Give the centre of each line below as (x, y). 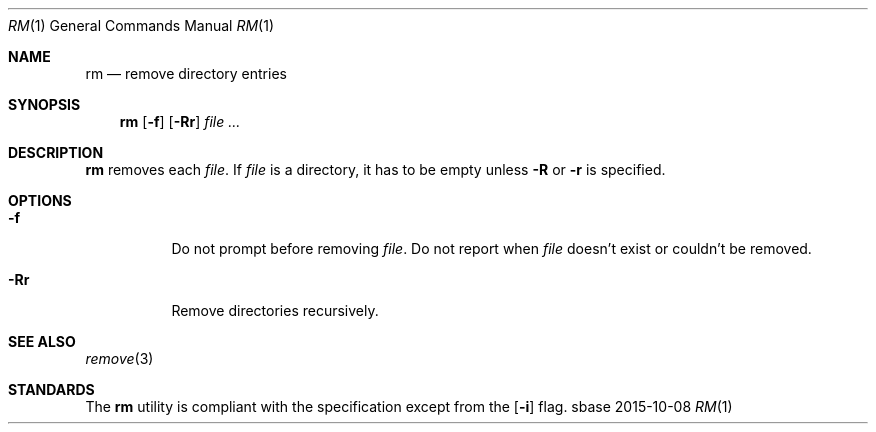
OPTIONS (40, 200)
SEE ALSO (42, 341)
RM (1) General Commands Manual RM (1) (141, 25)
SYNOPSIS (44, 104)
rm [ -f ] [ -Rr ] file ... (180, 121)
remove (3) (119, 358)
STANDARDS (51, 389)
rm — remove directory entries (186, 73)
